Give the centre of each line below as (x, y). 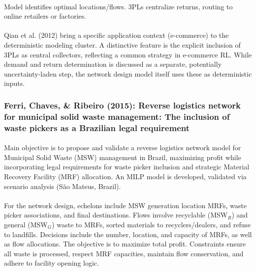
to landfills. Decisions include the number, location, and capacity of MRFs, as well (128, 234)
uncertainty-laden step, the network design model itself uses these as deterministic (128, 73)
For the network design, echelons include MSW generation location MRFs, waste (125, 205)
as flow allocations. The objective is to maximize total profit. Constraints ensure (125, 244)
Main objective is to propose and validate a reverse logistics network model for (123, 148)
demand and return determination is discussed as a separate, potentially (113, 64)
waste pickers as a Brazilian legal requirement (97, 127)
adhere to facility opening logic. (51, 263)
